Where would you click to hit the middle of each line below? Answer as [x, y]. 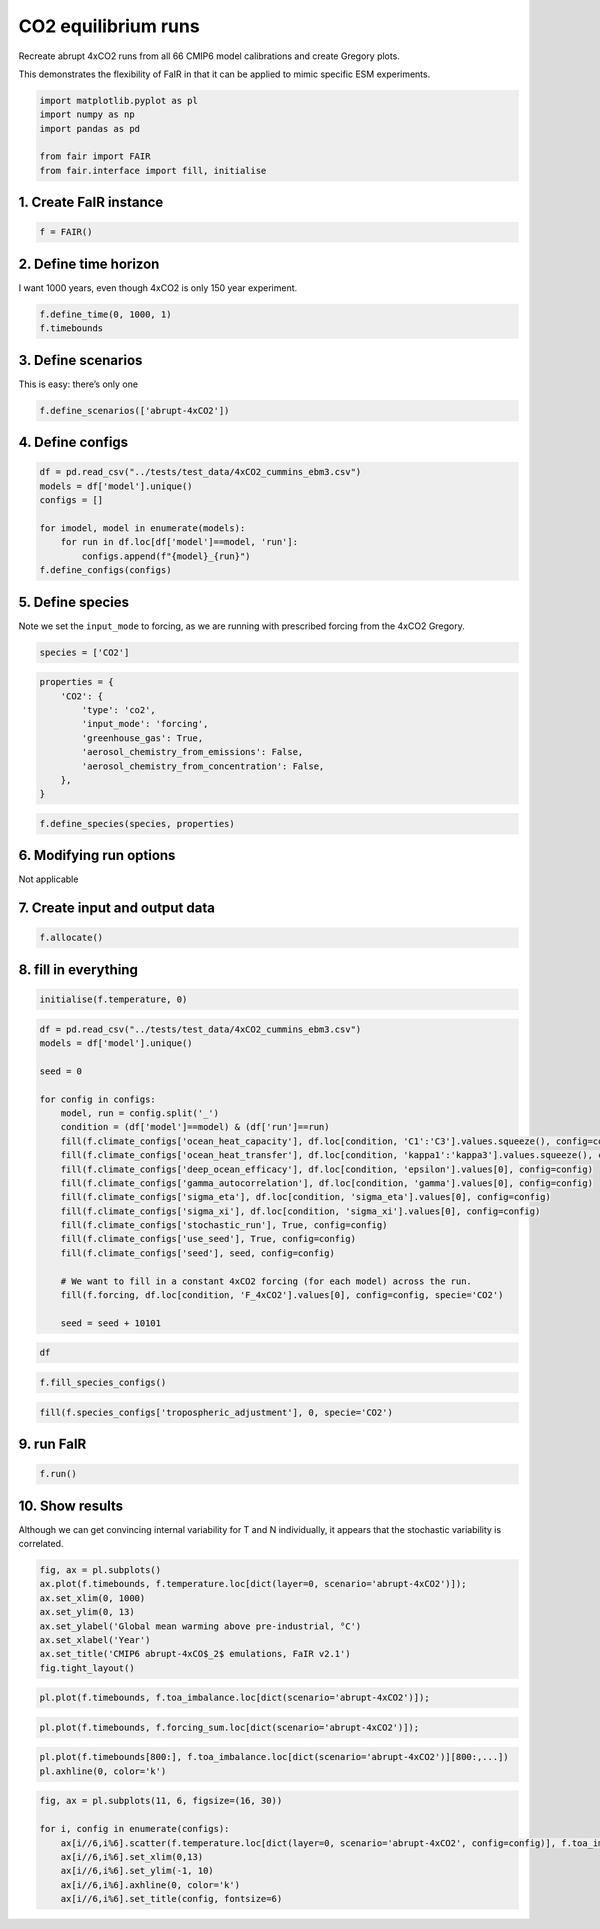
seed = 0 [61, 1071]
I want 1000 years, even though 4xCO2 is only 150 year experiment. [158, 287]
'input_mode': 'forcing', [145, 724]
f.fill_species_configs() [103, 1382]
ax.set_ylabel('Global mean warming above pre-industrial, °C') [200, 1626]
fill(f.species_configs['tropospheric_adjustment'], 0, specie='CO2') [216, 1412]
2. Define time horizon [89, 263]
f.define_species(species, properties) [137, 823]
